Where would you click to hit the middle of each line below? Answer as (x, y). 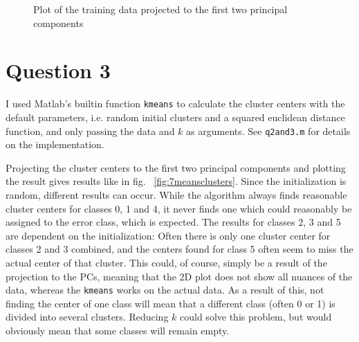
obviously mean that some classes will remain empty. (118, 330)
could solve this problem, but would (256, 317)
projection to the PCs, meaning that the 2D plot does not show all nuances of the (179, 276)
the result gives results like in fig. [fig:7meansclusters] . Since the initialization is (176, 181)
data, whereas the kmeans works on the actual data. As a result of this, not (165, 290)
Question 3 (58, 70)
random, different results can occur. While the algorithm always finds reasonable (176, 195)
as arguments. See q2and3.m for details (268, 130)
